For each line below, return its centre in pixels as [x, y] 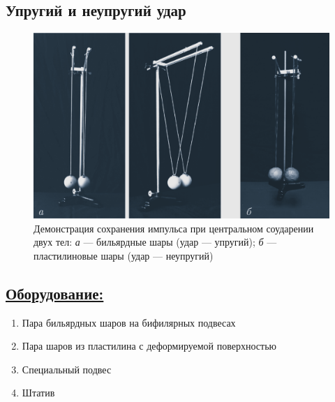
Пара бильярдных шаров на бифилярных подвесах [129, 322]
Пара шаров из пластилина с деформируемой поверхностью [149, 346]
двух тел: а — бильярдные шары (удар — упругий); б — [155, 242]
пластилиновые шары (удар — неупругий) [124, 255]
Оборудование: [55, 293]
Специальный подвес [67, 369]
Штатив [38, 393]
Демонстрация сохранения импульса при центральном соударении [174, 228]
